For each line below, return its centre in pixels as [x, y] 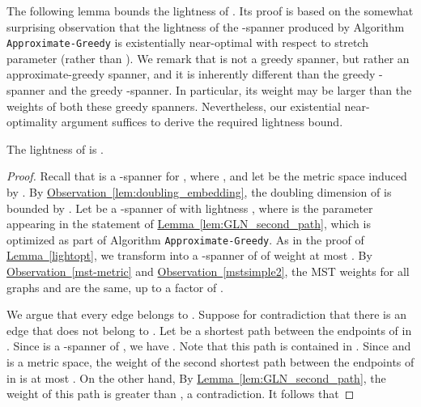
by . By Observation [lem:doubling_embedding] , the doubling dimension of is [199, 192]
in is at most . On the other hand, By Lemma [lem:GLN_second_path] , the [196, 377]
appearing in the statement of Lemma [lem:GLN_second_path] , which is [189, 224]
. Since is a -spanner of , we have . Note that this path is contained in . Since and [209, 346]
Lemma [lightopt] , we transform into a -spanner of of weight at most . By [189, 255]
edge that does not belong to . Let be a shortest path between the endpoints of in [209, 330]
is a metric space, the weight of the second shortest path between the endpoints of [210, 362]
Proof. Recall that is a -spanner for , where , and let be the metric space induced [207, 176]
